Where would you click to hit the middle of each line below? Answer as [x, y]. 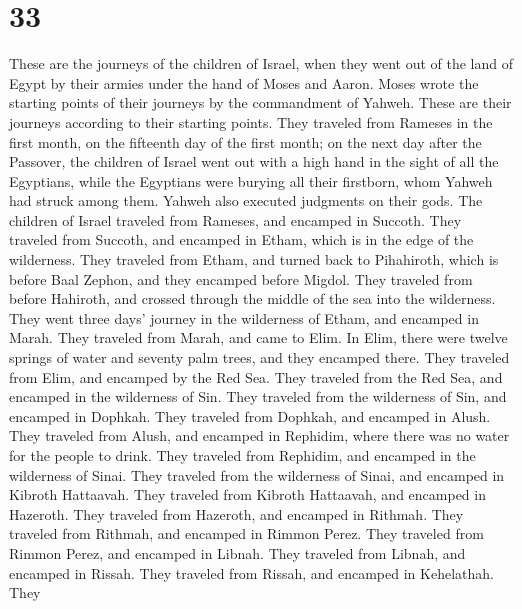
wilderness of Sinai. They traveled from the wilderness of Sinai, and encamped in [257, 474]
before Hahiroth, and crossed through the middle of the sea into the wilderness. [252, 298]
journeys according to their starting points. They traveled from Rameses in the [251, 121]
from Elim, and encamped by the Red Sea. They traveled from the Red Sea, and [256, 376]
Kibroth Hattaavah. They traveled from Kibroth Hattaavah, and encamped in [247, 494]
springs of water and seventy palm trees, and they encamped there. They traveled [259, 357]
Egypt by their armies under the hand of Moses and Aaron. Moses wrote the [244, 82]
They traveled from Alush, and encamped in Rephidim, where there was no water [259, 435]
